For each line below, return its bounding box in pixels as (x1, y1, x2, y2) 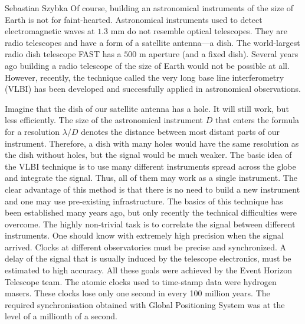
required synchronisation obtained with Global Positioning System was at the (5, 298, 285, 310)
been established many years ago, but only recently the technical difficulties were (5, 206, 297, 219)
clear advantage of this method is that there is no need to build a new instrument (5, 183, 300, 195)
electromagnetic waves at (5, 25, 95, 37)
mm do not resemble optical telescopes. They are (110, 25, 288, 37)
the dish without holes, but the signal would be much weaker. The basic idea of (5, 148, 292, 161)
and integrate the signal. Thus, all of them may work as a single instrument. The (5, 171, 297, 184)
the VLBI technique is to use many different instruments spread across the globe (5, 160, 296, 172)
